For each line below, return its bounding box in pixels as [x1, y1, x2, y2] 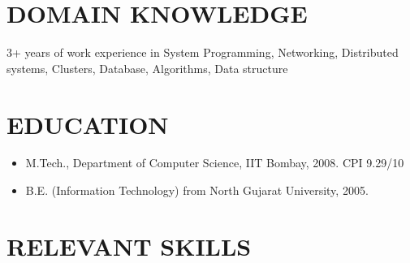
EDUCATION [6, 107, 169, 140]
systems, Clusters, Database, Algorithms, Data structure [6, 59, 288, 76]
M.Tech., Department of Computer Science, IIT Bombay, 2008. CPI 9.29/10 [25, 154, 404, 171]
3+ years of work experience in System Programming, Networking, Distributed [6, 44, 399, 61]
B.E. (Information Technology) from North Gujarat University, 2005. [25, 182, 369, 199]
